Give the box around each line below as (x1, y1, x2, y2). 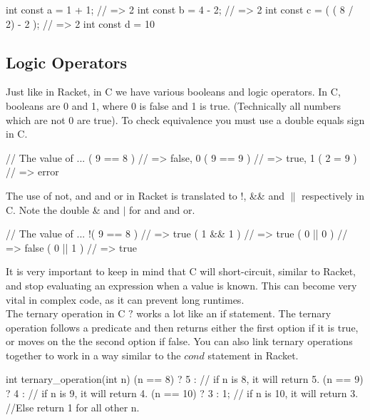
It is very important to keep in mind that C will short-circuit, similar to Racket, (6, 264, 356, 279)
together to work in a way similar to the (6, 347, 181, 362)
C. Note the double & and (6, 202, 120, 217)
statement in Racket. (207, 347, 299, 362)
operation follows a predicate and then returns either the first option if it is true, (6, 319, 359, 334)
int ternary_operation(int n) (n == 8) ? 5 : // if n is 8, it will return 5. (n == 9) (6, 372, 364, 386)
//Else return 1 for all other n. (6, 399, 140, 414)
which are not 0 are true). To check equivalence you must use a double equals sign (6, 112, 365, 127)
